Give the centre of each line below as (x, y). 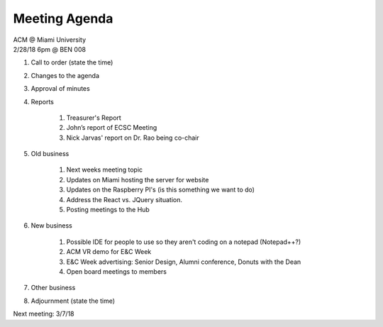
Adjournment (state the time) (73, 301)
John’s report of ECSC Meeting (112, 128)
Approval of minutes (60, 89)
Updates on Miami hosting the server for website (138, 179)
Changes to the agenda (65, 75)
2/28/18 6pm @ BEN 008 (50, 49)
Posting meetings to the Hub (108, 210)
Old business (50, 154)
